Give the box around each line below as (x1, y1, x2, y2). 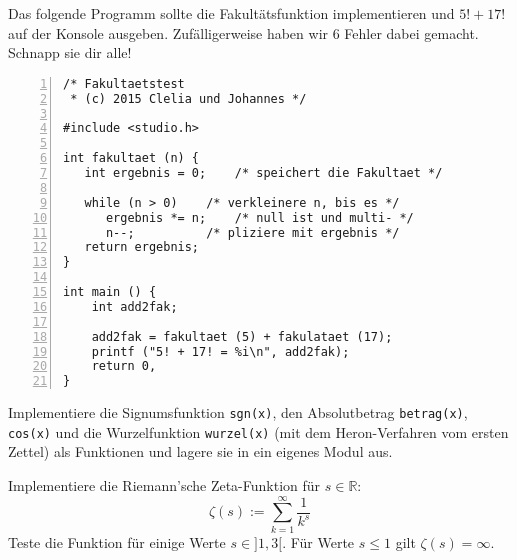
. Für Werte (282, 531, 355, 552)
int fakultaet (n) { (63, 151, 200, 166)
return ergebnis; (84, 240, 200, 255)
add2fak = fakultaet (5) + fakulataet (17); (91, 329, 393, 344)
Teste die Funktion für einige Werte (8, 531, 226, 552)
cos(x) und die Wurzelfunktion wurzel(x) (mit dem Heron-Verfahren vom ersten (8, 421, 509, 442)
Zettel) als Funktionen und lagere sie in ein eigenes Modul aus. (8, 441, 393, 462)
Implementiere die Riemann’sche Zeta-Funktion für (8, 475, 321, 496)
